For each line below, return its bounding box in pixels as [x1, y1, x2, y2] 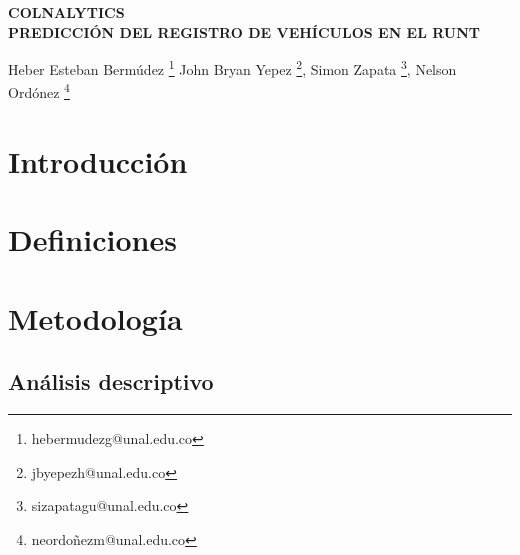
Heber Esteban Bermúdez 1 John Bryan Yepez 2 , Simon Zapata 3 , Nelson [8, 56, 457, 79]
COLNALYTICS [8, 2, 125, 22]
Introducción [8, 140, 188, 181]
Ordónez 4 [8, 79, 70, 103]
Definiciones [8, 219, 177, 260]
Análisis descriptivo [8, 366, 214, 397]
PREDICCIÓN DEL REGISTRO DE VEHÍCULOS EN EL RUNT [8, 21, 481, 42]
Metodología [8, 297, 183, 338]
